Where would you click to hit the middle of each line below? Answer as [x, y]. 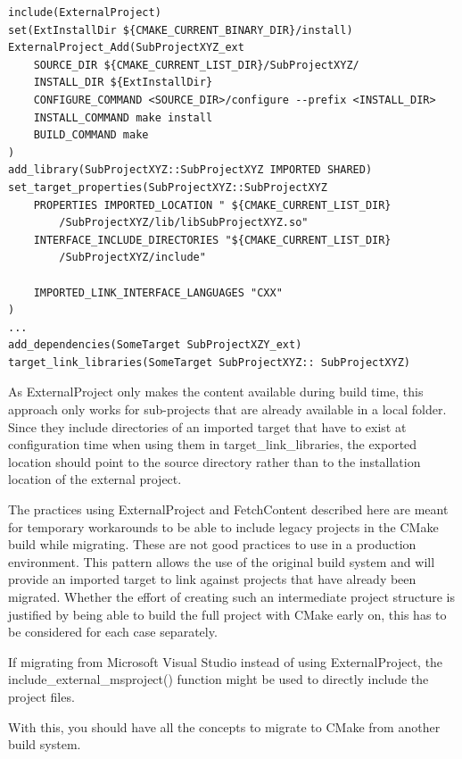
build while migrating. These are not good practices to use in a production [212, 544]
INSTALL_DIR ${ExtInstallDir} [123, 83]
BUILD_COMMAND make [91, 135]
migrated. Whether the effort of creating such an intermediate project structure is [232, 596]
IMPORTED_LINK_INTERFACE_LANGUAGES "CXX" [158, 292]
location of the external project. [95, 479]
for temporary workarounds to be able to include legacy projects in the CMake [223, 526]
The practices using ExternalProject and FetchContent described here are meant [228, 509]
